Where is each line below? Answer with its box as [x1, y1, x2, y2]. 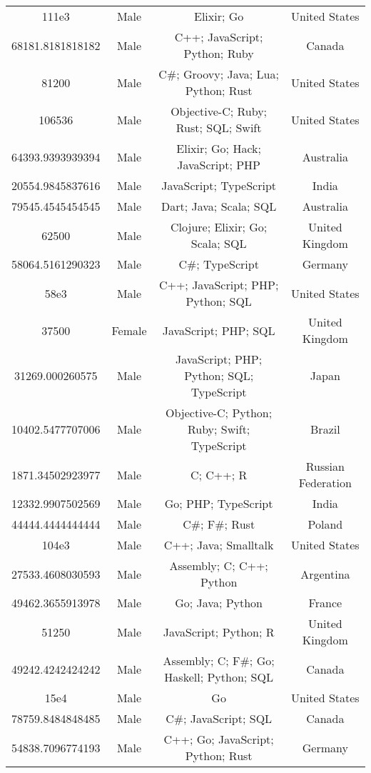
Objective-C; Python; [166, 404, 273, 421]
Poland [308, 516, 343, 532]
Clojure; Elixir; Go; [171, 219, 268, 235]
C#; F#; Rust [183, 516, 255, 532]
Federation [298, 474, 352, 491]
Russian [305, 458, 345, 474]
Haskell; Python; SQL [164, 669, 273, 685]
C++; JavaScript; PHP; [158, 276, 279, 293]
